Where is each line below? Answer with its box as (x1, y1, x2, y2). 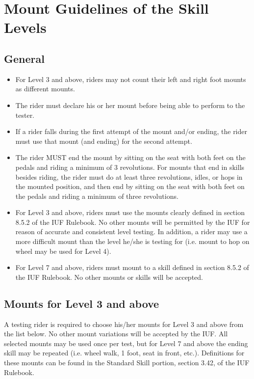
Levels (4, 17, 47, 37)
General (4, 51, 45, 66)
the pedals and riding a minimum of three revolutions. (15, 190, 178, 201)
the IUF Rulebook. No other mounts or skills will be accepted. (15, 271, 203, 282)
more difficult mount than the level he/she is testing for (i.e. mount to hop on (15, 236, 250, 246)
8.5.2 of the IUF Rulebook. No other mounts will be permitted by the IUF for (15, 217, 250, 227)
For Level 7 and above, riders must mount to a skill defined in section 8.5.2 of (15, 262, 249, 272)
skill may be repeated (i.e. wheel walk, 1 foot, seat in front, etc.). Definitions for (4, 348, 245, 358)
